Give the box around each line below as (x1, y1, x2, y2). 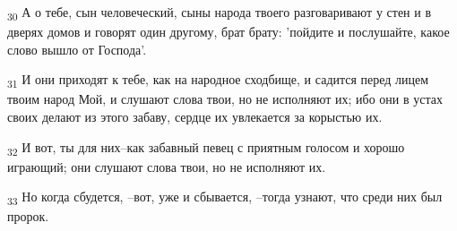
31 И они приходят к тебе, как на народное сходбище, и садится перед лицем (7, 70, 429, 91)
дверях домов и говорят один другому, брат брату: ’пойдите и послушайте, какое (7, 22, 450, 41)
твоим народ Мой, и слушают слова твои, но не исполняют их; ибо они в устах (7, 90, 443, 108)
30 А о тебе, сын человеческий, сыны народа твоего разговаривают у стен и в (7, 3, 432, 23)
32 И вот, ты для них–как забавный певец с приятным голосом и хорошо (7, 137, 405, 158)
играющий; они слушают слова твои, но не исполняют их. (7, 157, 326, 175)
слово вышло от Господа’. (7, 39, 147, 58)
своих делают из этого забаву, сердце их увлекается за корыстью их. (7, 107, 383, 126)
